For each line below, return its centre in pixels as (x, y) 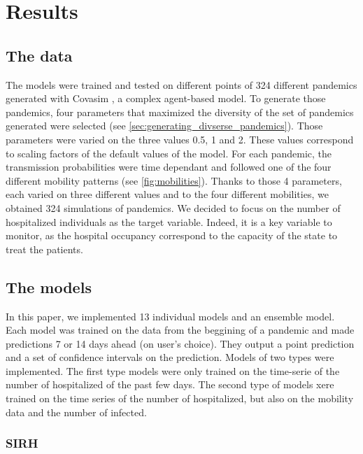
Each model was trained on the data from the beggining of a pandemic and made (180, 330)
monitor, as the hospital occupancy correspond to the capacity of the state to (172, 235)
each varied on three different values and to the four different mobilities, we (167, 194)
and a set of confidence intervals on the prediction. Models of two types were (170, 357)
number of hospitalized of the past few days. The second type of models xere (170, 384)
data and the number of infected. (76, 412)
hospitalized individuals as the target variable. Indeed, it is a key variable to (169, 221)
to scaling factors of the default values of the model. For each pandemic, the (169, 153)
